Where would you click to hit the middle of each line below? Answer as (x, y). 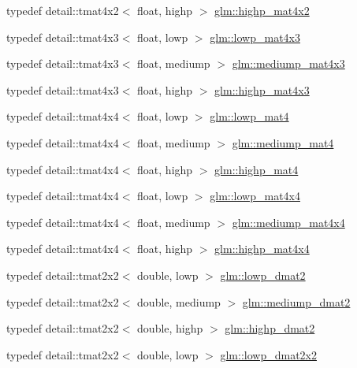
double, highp (170, 328)
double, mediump (179, 301)
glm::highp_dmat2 (270, 328)
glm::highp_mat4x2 (262, 10)
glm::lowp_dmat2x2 (268, 354)
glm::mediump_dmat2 (296, 301)
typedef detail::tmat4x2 (63, 10)
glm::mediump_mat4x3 (288, 63)
